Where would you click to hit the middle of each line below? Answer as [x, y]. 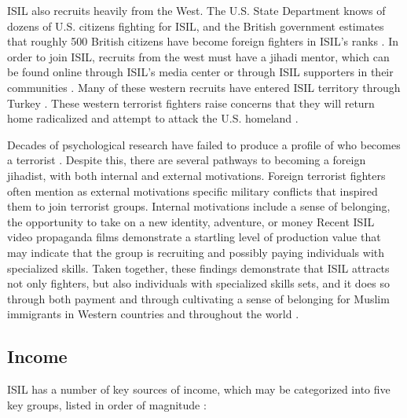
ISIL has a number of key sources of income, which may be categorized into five [199, 389]
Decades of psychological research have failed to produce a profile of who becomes [204, 144]
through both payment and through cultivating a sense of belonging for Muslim [198, 298]
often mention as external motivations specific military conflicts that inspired [192, 191]
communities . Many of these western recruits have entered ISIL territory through [204, 87]
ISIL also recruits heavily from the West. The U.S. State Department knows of [196, 10]
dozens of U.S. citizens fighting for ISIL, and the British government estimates [196, 26]
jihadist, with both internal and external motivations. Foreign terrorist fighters [196, 175]
